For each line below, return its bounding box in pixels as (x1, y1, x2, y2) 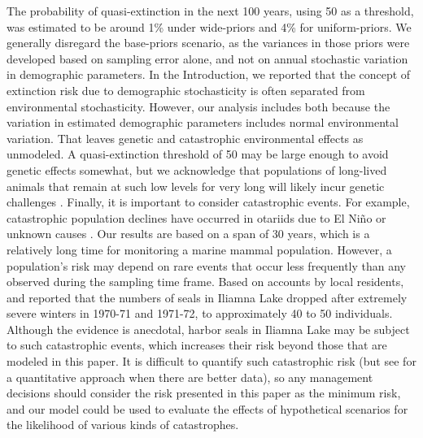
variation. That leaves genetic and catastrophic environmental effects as (7, 129, 364, 146)
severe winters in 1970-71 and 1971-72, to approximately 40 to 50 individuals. (7, 305, 393, 322)
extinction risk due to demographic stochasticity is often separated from (7, 81, 365, 98)
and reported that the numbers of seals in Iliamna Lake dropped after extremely (7, 288, 408, 306)
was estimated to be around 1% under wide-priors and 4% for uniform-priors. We (7, 18, 412, 35)
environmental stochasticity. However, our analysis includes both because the (7, 98, 390, 115)
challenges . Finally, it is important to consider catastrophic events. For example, (7, 193, 410, 210)
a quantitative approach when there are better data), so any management (7, 368, 373, 385)
